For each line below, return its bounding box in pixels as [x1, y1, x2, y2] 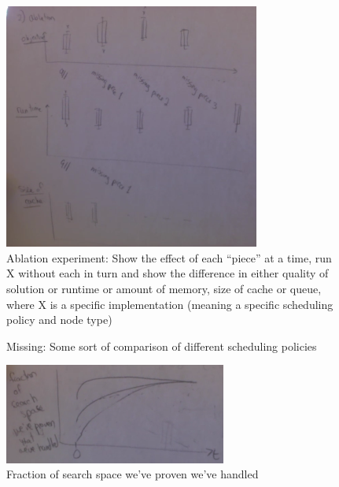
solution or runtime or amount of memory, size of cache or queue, [6, 281, 322, 297]
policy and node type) [6, 311, 112, 328]
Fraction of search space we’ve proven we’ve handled [6, 466, 259, 482]
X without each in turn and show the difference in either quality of [6, 265, 329, 281]
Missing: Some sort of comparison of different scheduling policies [6, 337, 317, 354]
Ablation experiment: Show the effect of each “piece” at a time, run [6, 249, 332, 266]
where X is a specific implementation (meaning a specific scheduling [6, 296, 333, 312]
